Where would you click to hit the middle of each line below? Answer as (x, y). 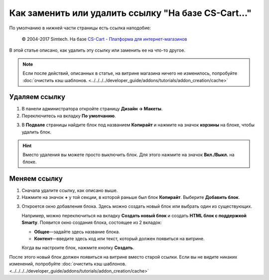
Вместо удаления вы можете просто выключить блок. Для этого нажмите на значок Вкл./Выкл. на (129, 155)
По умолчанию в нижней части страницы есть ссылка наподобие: (80, 28)
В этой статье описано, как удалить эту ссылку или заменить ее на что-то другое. (97, 50)
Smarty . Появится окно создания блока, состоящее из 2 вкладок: (92, 223)
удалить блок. (37, 132)
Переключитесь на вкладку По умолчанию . (69, 116)
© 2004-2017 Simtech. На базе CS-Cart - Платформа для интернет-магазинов (104, 39)
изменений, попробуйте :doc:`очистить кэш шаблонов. (68, 264)
